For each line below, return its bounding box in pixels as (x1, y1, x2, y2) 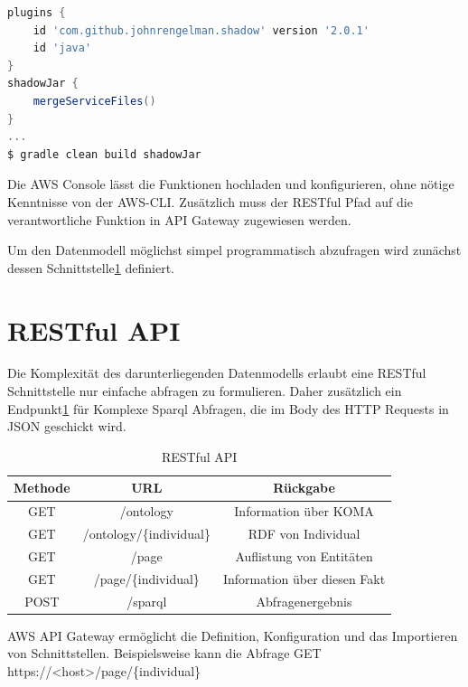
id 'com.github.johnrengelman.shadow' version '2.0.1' (33, 24, 370, 37)
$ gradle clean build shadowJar (7, 147, 201, 161)
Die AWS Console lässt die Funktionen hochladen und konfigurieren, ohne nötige (7, 174, 454, 193)
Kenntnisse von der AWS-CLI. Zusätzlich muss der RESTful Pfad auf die (7, 192, 413, 211)
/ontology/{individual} (82, 524, 211, 543)
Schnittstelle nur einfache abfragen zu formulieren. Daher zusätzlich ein (7, 381, 402, 400)
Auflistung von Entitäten (235, 546, 373, 565)
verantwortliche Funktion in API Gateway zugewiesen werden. (7, 210, 351, 229)
